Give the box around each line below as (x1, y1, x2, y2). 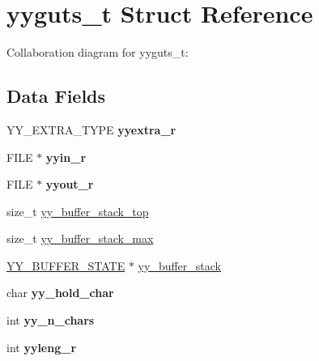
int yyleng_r (6, 338, 77, 355)
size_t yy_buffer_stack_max (6, 230, 154, 247)
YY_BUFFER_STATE (6, 257, 125, 274)
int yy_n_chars (6, 312, 95, 329)
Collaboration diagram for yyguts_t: (6, 44, 189, 61)
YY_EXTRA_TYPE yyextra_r (6, 121, 177, 138)
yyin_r (45, 148, 87, 165)
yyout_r (45, 176, 94, 193)
